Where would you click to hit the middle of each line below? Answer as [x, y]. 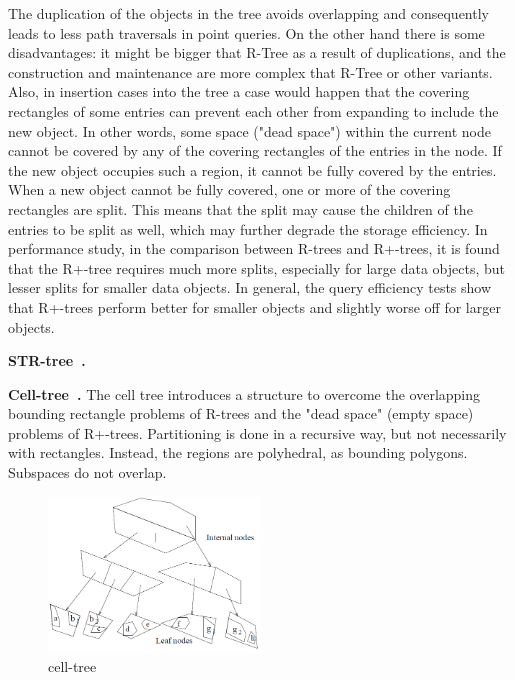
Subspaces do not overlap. [87, 472]
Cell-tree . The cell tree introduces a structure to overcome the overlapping [244, 393]
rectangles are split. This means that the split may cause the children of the [240, 208]
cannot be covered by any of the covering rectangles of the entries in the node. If [255, 150]
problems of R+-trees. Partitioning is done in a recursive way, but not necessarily [257, 432]
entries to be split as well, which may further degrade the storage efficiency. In [248, 228]
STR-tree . [47, 360]
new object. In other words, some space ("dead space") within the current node [250, 130]
